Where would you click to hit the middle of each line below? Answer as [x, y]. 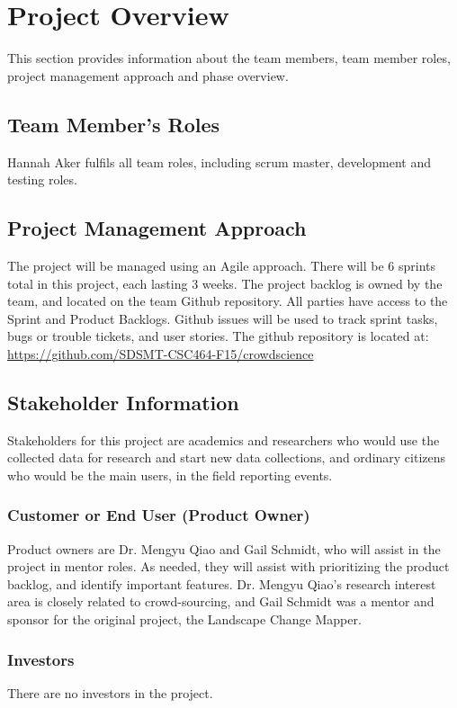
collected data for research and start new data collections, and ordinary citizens [227, 457]
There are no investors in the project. [110, 692]
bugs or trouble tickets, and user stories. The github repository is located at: [218, 336]
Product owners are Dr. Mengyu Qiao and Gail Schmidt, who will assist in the [224, 548]
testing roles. [42, 179]
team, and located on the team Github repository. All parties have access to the [228, 301]
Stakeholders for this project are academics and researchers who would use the [224, 439]
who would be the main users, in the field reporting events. [170, 475]
